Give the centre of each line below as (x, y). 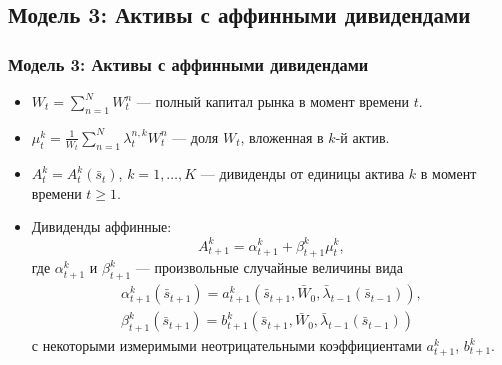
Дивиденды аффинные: (101, 226)
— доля (195, 136)
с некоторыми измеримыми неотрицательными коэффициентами (226, 345)
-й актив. (362, 136)
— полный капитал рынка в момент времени (273, 101)
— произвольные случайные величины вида (269, 267)
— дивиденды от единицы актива (302, 173)
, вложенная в (282, 136)
